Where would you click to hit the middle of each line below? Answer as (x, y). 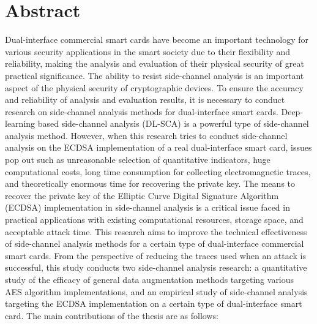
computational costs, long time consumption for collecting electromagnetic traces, (158, 171)
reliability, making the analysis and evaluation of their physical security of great (155, 63)
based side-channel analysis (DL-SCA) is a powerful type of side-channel (173, 123)
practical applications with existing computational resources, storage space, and (154, 220)
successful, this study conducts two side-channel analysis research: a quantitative (156, 267)
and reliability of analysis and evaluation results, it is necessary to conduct (145, 100)
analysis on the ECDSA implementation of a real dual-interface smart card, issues (158, 147)
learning (20, 123)
